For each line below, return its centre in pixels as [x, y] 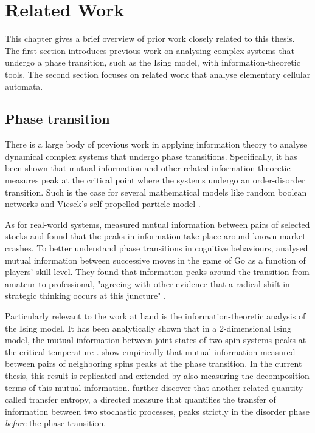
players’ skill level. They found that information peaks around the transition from [157, 272]
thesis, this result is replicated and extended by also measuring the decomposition [157, 375]
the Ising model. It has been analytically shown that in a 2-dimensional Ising [148, 328]
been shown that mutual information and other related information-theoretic [148, 168]
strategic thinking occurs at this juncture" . [86, 295]
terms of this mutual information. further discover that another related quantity [154, 387]
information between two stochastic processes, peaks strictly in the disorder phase [157, 411]
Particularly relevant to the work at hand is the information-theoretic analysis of [155, 316]
